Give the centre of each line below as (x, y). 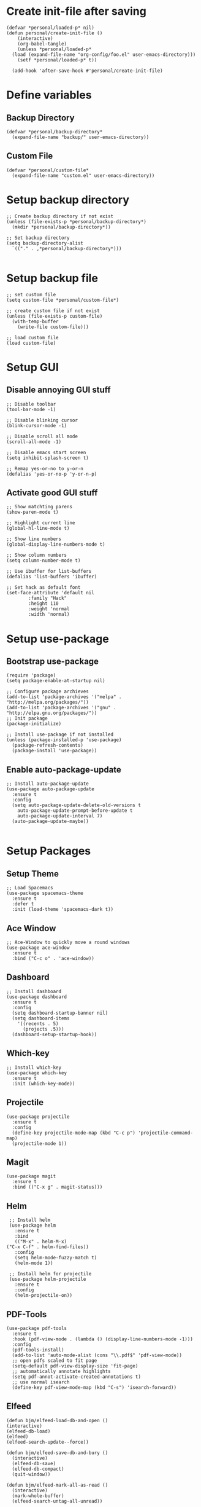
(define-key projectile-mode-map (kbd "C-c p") (74, 1133)
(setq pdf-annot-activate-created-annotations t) (76, 1377)
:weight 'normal (49, 609)
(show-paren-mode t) (33, 512)
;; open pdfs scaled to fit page (55, 1360)
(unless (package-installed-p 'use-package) (64, 740)
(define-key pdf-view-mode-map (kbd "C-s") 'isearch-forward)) (94, 1387)
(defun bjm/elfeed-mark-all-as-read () (57, 1485)
